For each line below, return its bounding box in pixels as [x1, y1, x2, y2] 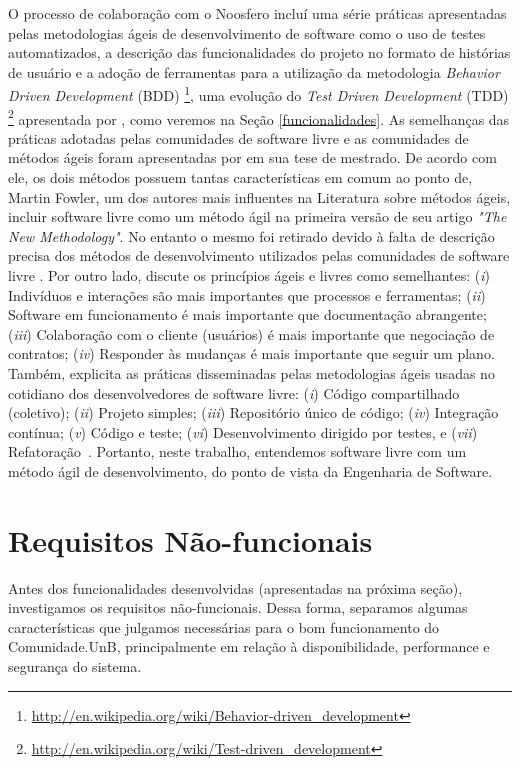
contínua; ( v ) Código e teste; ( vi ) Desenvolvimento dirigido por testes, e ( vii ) [8, 421, 478, 442]
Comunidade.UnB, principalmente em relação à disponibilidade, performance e [8, 636, 490, 657]
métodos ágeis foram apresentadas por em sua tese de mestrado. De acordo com [8, 147, 497, 168]
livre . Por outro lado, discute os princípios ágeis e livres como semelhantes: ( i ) [8, 265, 490, 286]
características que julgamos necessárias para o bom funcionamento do [8, 616, 440, 637]
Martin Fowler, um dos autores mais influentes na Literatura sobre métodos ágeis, [8, 186, 511, 207]
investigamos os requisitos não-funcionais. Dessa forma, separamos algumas [8, 597, 468, 618]
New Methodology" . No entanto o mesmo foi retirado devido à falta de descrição [8, 225, 495, 246]
